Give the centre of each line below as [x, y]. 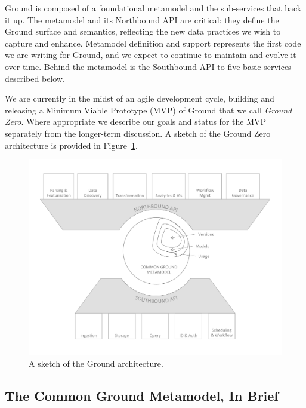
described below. [35, 78]
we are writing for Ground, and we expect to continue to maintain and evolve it [151, 55]
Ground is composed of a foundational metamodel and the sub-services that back [153, 8]
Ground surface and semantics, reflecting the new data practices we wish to [143, 31]
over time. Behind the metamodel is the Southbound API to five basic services [148, 66]
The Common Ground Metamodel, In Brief [142, 396]
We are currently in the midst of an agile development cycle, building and [140, 98]
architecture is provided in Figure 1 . [71, 145]
